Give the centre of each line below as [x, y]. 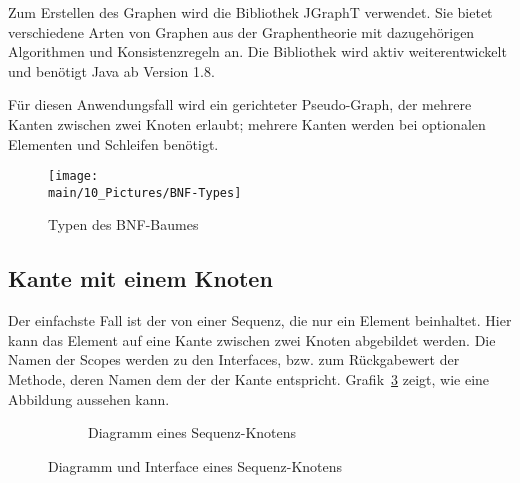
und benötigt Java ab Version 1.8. [111, 70]
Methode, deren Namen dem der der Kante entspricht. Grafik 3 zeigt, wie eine [249, 379]
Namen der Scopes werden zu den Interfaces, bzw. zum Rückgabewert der [234, 359]
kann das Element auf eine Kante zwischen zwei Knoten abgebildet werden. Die [252, 339]
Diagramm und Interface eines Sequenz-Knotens [195, 465]
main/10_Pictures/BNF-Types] [145, 192]
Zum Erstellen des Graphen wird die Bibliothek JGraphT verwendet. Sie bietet [250, 12]
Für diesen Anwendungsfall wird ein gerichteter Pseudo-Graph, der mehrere [240, 104]
